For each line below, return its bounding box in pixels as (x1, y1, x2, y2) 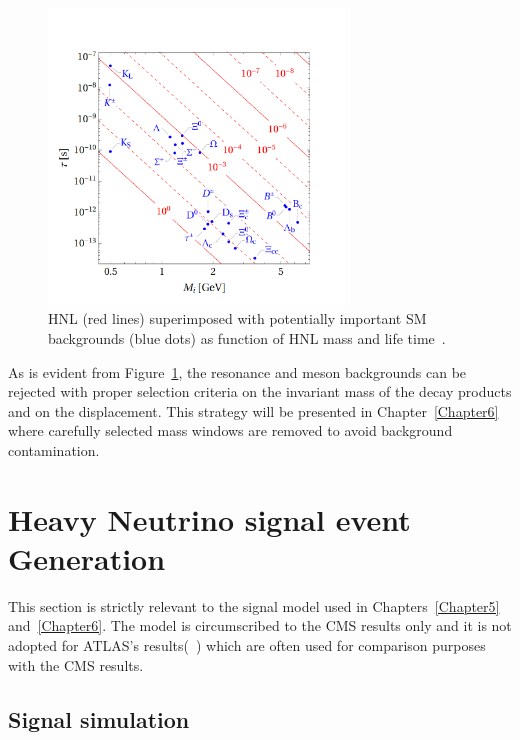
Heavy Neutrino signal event (8, 498, 411, 539)
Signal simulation (8, 703, 190, 734)
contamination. (8, 439, 100, 460)
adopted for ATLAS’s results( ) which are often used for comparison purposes (8, 635, 486, 656)
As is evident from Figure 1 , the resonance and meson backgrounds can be (8, 361, 467, 382)
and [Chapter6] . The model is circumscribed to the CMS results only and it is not (8, 615, 512, 636)
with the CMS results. (8, 654, 144, 675)
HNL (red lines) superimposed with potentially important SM (48, 308, 427, 329)
